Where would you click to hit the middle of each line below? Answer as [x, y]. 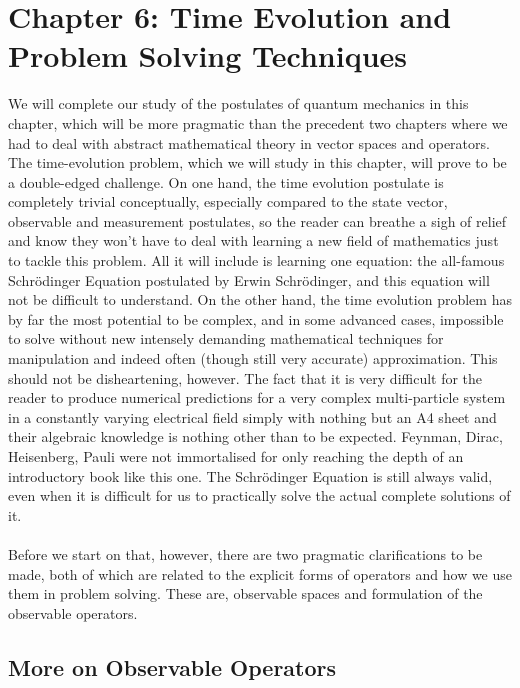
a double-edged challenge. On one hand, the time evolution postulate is [226, 181]
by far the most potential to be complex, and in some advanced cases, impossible [256, 318]
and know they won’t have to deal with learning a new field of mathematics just [253, 240]
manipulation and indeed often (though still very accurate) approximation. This [253, 358]
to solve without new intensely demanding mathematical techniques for [226, 338]
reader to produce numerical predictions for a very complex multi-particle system [257, 397]
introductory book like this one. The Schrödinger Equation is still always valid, [250, 475]
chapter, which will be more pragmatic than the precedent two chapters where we [258, 122]
